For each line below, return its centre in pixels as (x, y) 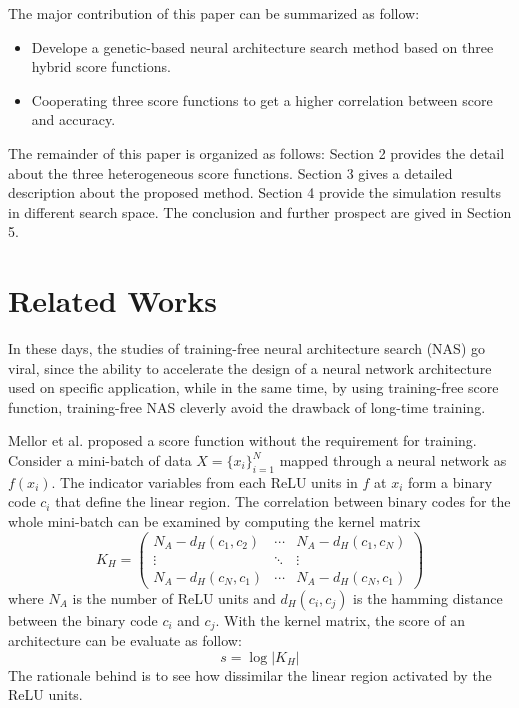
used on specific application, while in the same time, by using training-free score (253, 387)
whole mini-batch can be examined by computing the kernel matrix (214, 521)
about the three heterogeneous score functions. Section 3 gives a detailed (230, 172)
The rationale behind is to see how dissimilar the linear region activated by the (250, 674)
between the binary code (83, 619)
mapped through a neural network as (393, 460)
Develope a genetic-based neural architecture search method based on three (262, 46)
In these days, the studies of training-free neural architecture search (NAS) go (246, 348)
